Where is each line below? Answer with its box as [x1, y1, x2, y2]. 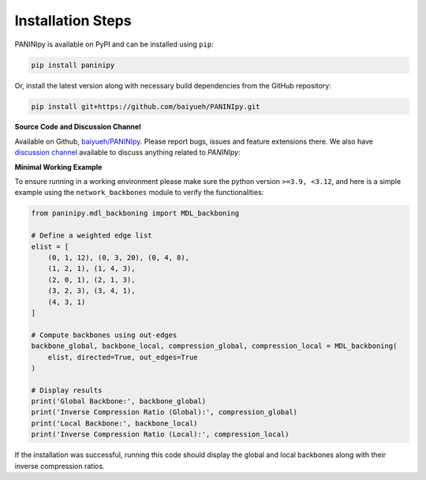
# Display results [31, 385, 103, 395]
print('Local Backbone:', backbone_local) [31, 418, 198, 428]
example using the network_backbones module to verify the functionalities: [14, 188, 264, 197]
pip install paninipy [31, 60, 115, 69]
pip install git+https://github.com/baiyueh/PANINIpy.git [31, 102, 260, 111]
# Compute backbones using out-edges [31, 330, 177, 339]
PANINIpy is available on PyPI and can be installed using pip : [14, 39, 214, 49]
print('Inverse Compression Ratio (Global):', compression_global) [31, 407, 298, 417]
